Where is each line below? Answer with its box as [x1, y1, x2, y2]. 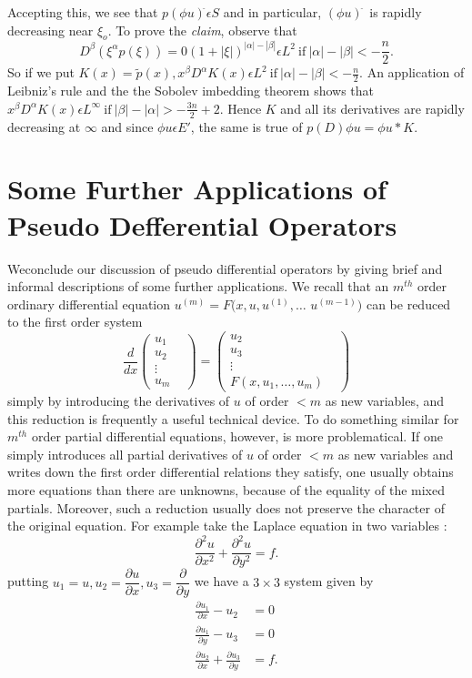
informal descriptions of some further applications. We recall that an [7, 277, 389, 296]
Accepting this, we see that [7, 3, 158, 21]
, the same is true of [190, 116, 303, 136]
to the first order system [7, 312, 143, 331]
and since [101, 116, 154, 136]
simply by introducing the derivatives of [7, 391, 230, 410]
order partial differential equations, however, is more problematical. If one [31, 427, 443, 446]
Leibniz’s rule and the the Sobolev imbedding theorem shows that [7, 81, 375, 100]
